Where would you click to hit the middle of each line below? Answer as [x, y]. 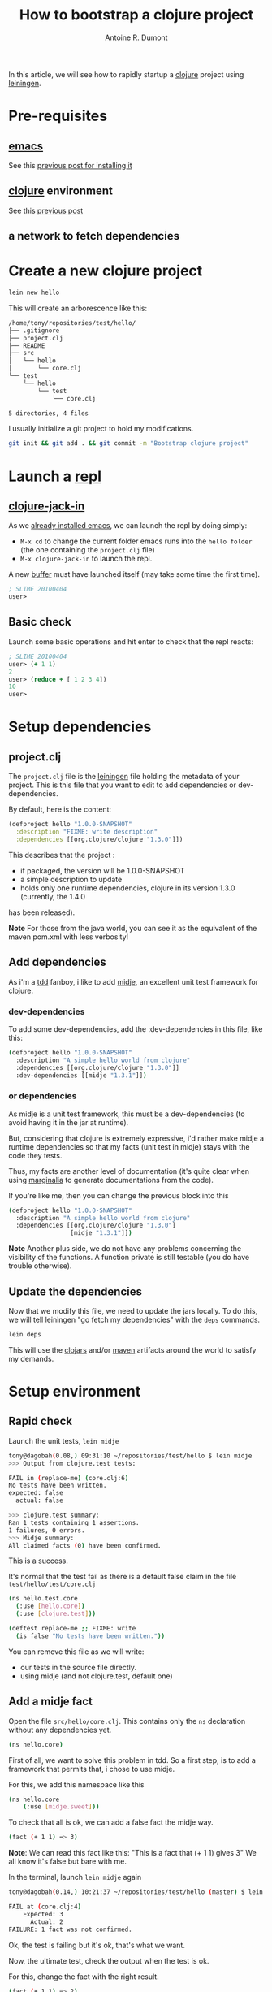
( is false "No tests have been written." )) [90, 1636]
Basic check [40, 622]
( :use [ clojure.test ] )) [56, 1614]
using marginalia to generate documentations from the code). [111, 1180]
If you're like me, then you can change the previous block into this [119, 1195]
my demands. [31, 1358]
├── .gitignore [34, 331]
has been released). [42, 912]
